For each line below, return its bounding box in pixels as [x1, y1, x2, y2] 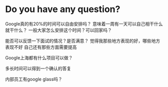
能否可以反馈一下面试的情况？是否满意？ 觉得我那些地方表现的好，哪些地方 [5, 38, 160, 44]
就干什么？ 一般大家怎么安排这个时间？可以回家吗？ [5, 27, 112, 33]
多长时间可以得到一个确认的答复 [5, 65, 71, 71]
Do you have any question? [5, 4, 120, 15]
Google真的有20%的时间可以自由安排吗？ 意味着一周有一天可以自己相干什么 [5, 21, 163, 27]
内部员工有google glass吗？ [5, 76, 63, 82]
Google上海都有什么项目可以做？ [5, 54, 73, 61]
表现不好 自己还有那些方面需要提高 [5, 44, 77, 50]
